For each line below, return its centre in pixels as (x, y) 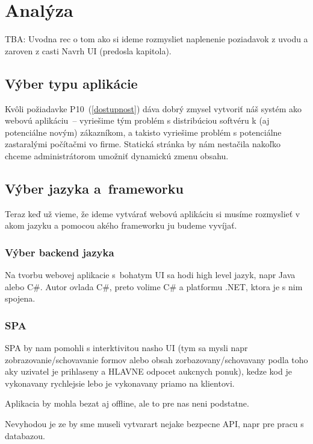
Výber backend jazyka (60, 252)
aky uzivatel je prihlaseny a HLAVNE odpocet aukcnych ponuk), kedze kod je (148, 371)
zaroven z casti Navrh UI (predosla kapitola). (88, 50)
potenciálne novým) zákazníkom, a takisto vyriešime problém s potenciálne (143, 132)
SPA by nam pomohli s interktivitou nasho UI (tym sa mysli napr (126, 348)
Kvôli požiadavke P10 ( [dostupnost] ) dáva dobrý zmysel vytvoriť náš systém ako (153, 108)
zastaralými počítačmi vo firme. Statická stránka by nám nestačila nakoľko (143, 144)
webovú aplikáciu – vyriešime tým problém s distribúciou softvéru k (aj (137, 120)
